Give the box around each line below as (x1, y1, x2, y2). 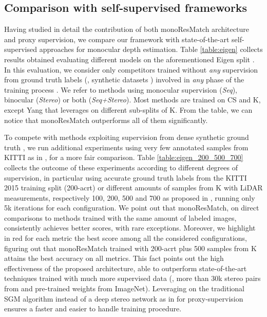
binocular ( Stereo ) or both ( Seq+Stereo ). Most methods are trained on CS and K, (4, 94, 261, 105)
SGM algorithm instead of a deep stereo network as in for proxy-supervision (4, 293, 243, 304)
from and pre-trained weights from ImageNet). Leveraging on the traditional (4, 283, 244, 294)
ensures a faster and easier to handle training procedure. (4, 303, 182, 314)
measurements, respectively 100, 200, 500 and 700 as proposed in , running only (4, 192, 255, 203)
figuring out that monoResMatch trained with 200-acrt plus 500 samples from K (4, 242, 257, 253)
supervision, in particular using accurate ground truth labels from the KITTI (4, 172, 247, 183)
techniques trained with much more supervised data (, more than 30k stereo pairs (4, 273, 261, 284)
